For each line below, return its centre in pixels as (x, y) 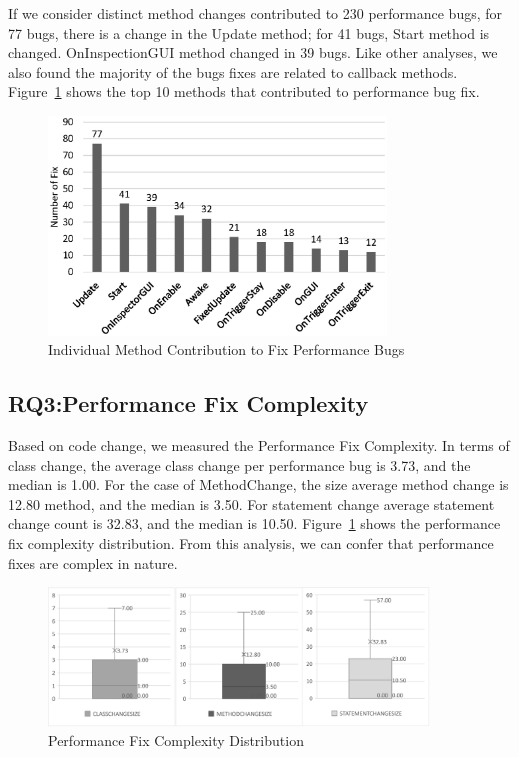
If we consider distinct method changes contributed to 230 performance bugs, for (255, 13)
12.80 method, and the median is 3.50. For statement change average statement (251, 503)
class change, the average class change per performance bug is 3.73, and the (239, 464)
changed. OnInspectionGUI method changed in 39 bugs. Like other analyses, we (253, 52)
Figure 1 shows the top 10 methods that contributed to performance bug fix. (244, 91)
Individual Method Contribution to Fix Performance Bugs (226, 349)
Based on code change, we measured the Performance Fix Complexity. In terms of (259, 444)
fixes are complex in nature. (93, 562)
